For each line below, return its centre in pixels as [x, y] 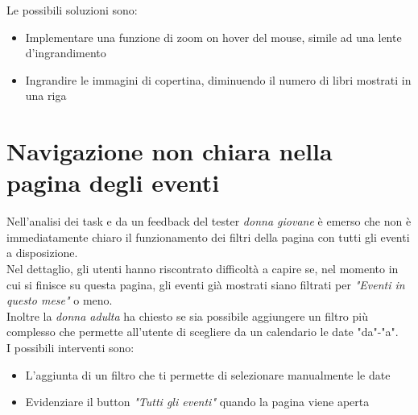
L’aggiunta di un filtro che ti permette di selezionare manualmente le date [208, 374]
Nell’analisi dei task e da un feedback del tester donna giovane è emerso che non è [209, 221]
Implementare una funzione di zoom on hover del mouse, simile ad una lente [213, 37]
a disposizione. [42, 253]
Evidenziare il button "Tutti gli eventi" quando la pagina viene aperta [197, 402]
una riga [46, 95]
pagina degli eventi [113, 183]
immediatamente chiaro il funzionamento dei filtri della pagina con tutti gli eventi [208, 237]
